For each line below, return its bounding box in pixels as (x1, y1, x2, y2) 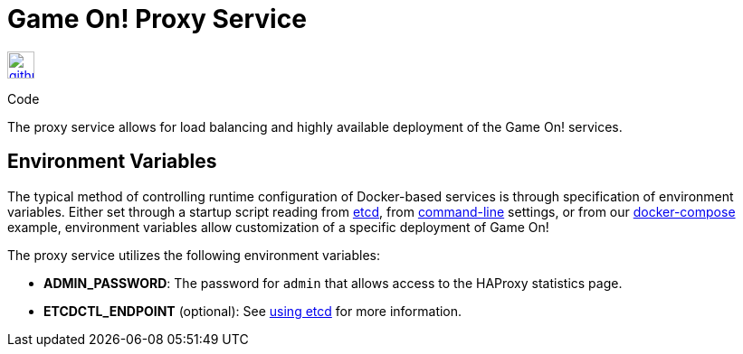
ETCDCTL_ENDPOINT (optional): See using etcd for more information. (43, 303, 462, 319)
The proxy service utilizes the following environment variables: (7, 247, 380, 263)
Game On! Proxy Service (7, 4, 307, 34)
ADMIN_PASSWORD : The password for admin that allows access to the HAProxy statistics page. (43, 275, 623, 291)
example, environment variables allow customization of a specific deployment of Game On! (7, 219, 549, 235)
